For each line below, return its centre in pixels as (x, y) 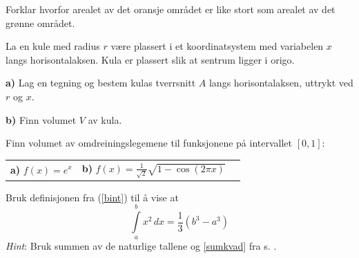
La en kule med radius (53, 46)
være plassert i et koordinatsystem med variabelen (217, 46)
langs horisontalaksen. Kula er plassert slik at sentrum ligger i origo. (150, 59)
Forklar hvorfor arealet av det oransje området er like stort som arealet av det (171, 9)
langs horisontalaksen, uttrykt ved (281, 83)
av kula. (105, 119)
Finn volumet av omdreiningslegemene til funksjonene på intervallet (149, 143)
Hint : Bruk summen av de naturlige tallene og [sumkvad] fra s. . (141, 246)
